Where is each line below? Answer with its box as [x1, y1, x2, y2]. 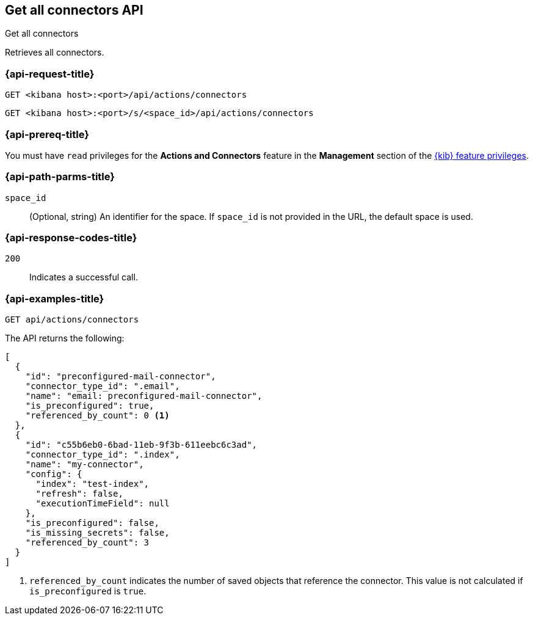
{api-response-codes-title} [5, 232, 137, 244]
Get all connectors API [5, 2, 143, 18]
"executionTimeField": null [35, 498, 170, 509]
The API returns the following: [5, 333, 125, 344]
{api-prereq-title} [5, 128, 89, 140]
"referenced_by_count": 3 [25, 538, 150, 548]
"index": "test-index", [35, 479, 150, 489]
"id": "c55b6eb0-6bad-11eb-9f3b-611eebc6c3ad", [25, 440, 258, 450]
